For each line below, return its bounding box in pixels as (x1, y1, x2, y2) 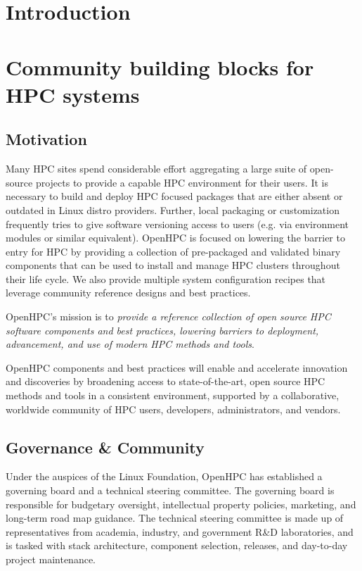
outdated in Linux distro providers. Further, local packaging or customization (6, 202, 340, 217)
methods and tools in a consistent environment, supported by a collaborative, (6, 388, 340, 403)
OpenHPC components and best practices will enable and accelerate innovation (6, 360, 348, 375)
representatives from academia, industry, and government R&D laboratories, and (6, 524, 354, 539)
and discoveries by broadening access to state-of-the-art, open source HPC (6, 374, 325, 389)
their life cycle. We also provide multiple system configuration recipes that (6, 271, 326, 286)
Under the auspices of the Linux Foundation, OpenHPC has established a (6, 469, 323, 484)
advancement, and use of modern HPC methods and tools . (6, 337, 254, 351)
